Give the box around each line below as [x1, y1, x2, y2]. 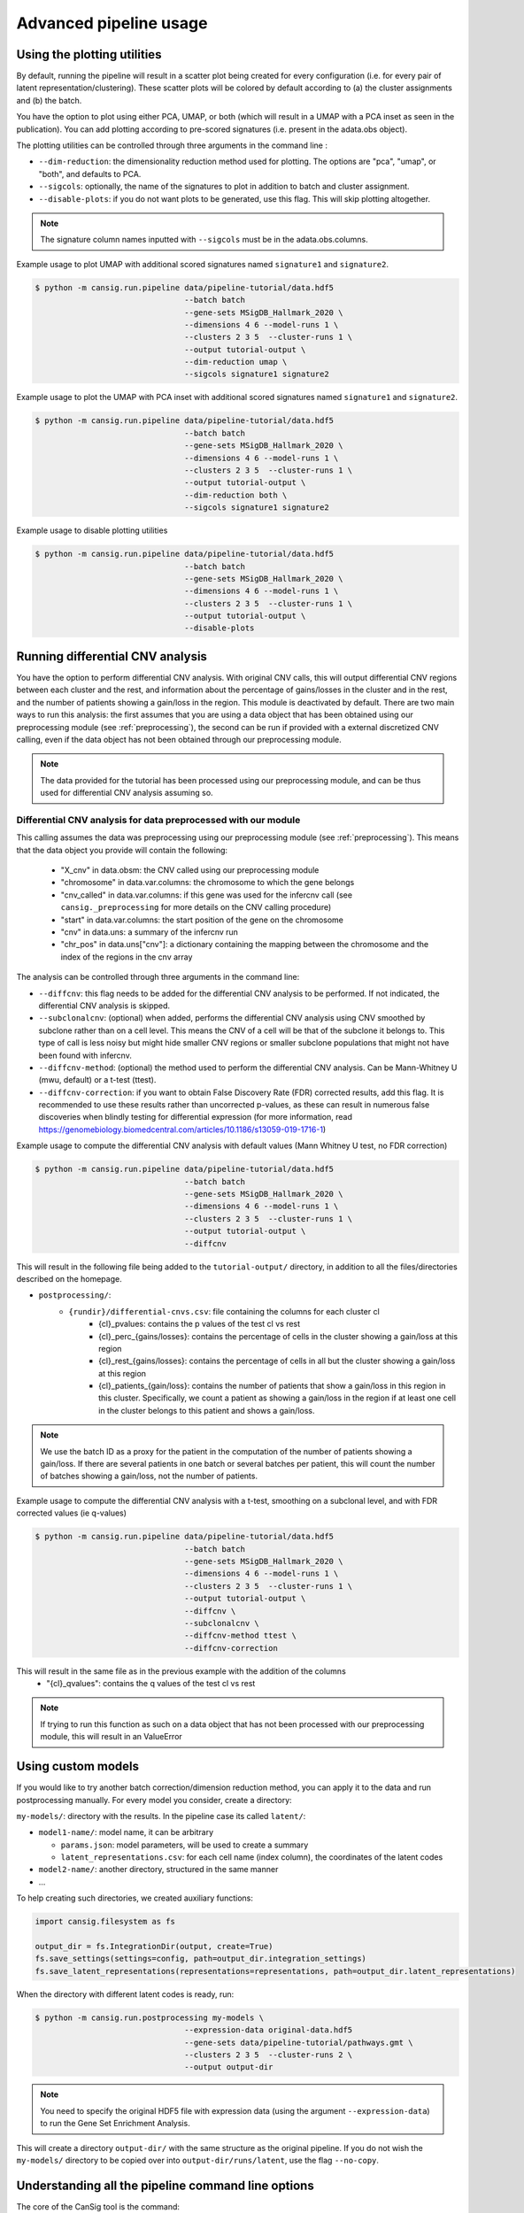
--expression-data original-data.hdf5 [184, 2025, 353, 2035]
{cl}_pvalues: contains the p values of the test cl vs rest [98, 1319, 301, 1330]
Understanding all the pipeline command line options [16, 2178, 314, 2193]
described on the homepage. [16, 1273, 123, 1284]
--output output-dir [184, 2063, 274, 2072]
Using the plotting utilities [16, 47, 162, 62]
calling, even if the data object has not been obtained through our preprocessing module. [16, 734, 343, 744]
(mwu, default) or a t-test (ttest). [38, 1075, 157, 1085]
